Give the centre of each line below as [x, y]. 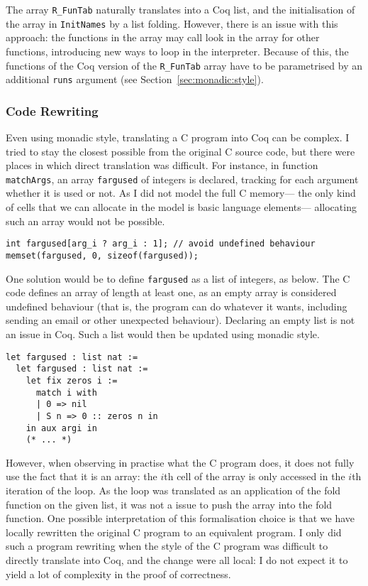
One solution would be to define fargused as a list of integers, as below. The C [178, 278]
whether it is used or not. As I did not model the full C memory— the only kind [181, 193]
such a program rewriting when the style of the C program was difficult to [167, 546]
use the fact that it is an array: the [82, 476]
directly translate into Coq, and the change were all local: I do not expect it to [177, 560]
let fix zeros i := [72, 380]
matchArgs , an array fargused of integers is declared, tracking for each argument [182, 179]
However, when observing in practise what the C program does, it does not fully [180, 462]
